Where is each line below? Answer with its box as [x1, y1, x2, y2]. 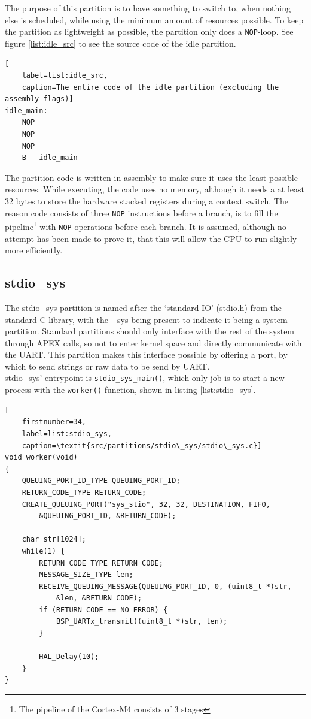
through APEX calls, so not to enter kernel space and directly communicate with [5, 336, 302, 349]
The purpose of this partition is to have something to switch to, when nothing [5, 2, 291, 14]
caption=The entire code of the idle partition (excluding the [22, 83, 279, 92]
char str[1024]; [22, 535, 87, 544]
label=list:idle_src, [22, 71, 108, 80]
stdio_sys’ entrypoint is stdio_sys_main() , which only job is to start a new [5, 371, 285, 384]
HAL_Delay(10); [39, 652, 99, 661]
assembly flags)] [5, 95, 74, 104]
